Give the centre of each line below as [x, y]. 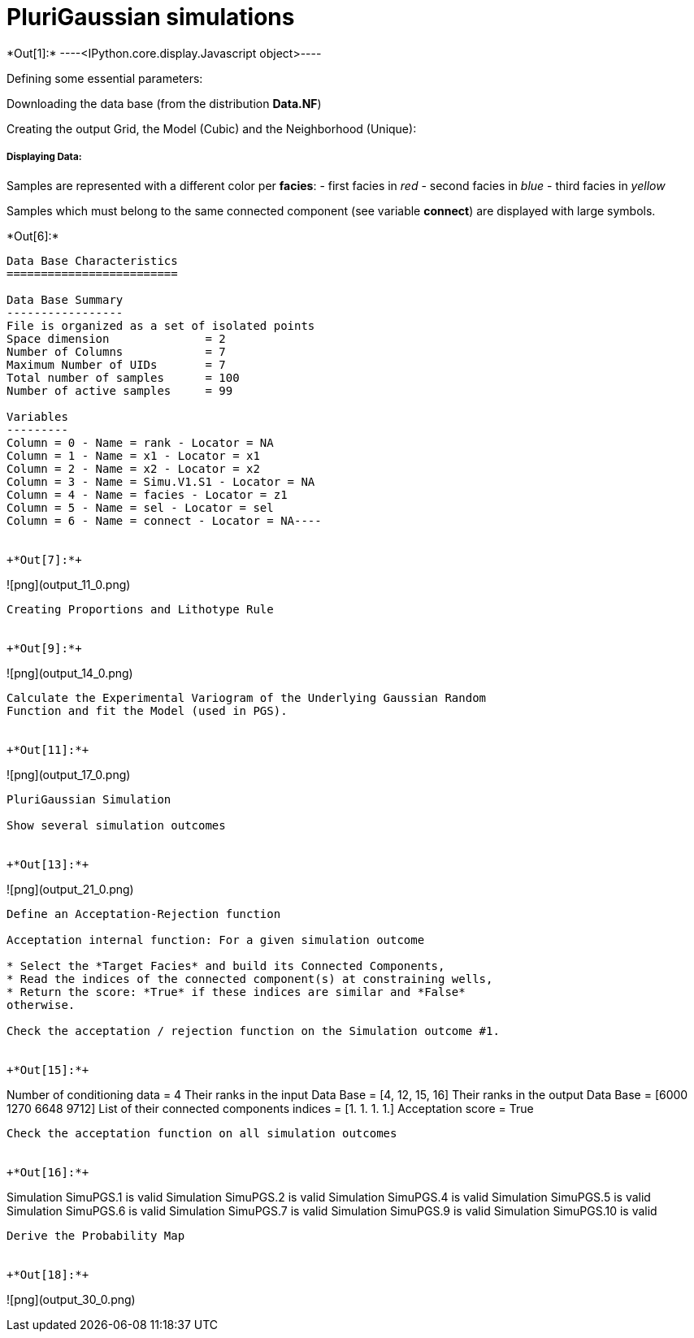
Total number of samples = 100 [123, 377]
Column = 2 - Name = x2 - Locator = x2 [133, 468]
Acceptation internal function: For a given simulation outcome [216, 940]
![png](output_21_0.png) [70, 889]
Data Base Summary [65, 299]
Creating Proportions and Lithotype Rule [140, 609]
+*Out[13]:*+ [48, 864]
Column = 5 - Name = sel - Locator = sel [140, 507]
